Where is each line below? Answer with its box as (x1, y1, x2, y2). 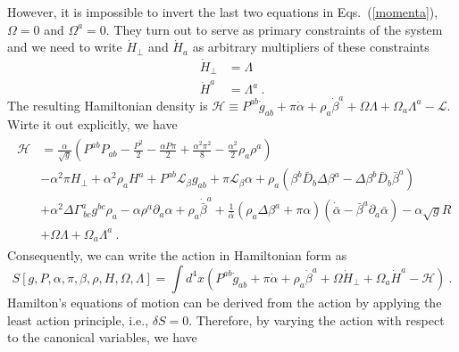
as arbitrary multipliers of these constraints (192, 37, 430, 56)
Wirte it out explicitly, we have (7, 114, 178, 133)
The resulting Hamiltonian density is (7, 95, 208, 114)
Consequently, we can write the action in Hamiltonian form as (7, 246, 347, 265)
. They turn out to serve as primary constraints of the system (105, 20, 443, 38)
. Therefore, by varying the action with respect (188, 310, 445, 329)
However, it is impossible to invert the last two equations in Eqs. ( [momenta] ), (7, 3, 438, 20)
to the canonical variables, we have (7, 328, 197, 347)
